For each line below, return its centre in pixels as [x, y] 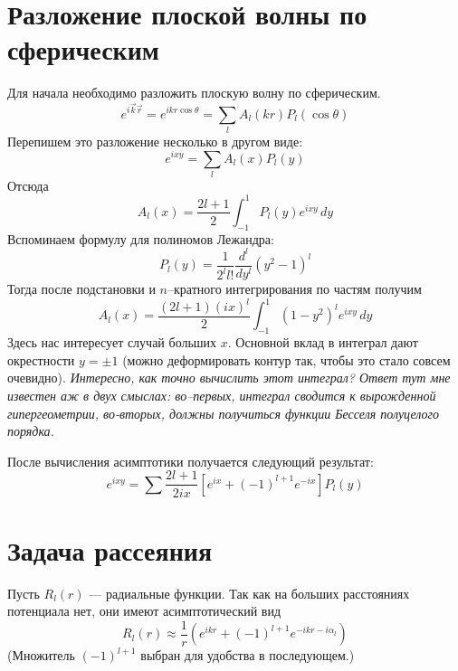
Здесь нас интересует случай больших [112, 342]
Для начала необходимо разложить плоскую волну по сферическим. [194, 93]
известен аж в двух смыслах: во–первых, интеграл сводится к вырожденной [222, 396]
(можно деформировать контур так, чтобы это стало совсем [286, 359]
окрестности [41, 359]
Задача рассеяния [110, 549]
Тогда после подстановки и [81, 288]
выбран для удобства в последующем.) [248, 655]
